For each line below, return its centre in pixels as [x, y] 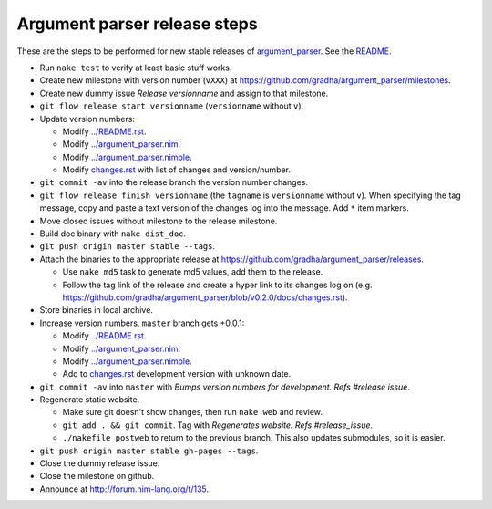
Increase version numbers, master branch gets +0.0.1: [142, 323]
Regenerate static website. [90, 400]
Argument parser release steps [138, 24]
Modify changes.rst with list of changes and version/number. [177, 170]
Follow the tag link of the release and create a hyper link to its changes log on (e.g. [217, 285]
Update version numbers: [87, 119]
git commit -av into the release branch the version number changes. [174, 182]
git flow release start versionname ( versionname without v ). [172, 106]
